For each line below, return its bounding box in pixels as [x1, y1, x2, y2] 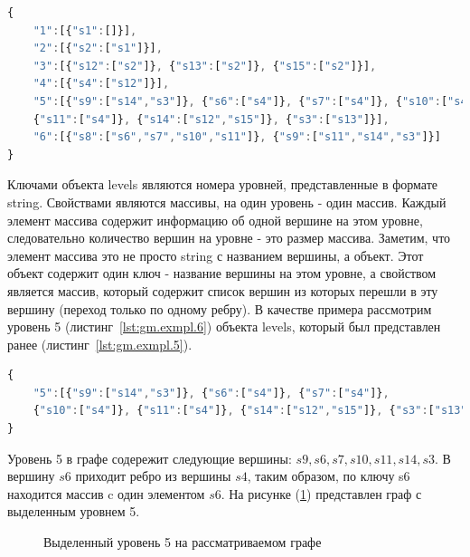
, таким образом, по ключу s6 [247, 466, 410, 485]
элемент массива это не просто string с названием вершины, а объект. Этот [7, 245, 424, 264]
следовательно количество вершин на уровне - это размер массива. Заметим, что [7, 228, 451, 247]
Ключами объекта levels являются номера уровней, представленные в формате [7, 175, 437, 194]
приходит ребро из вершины [75, 466, 231, 485]
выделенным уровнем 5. [7, 502, 140, 521]
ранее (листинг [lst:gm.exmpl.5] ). [7, 334, 193, 353]
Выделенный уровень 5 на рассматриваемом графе [43, 533, 322, 552]
